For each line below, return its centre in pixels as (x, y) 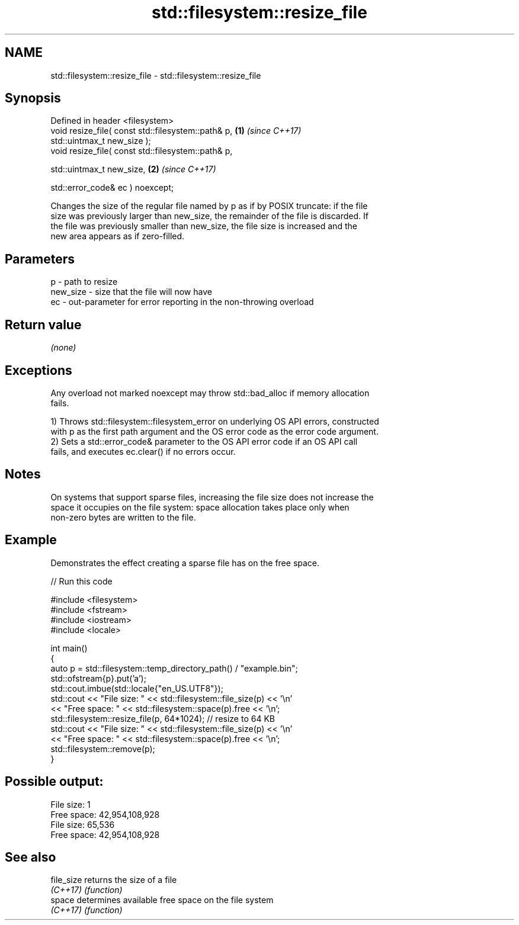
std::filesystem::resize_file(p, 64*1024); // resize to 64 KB (163, 718)
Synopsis (33, 98)
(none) (63, 348)
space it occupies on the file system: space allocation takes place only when (200, 507)
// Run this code (81, 581)
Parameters (40, 259)
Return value (43, 325)
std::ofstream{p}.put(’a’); (98, 678)
